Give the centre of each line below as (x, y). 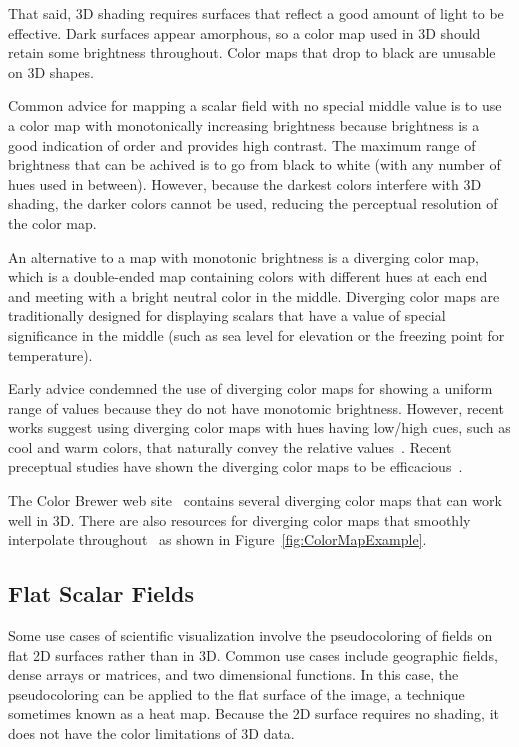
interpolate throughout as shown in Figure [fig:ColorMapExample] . (217, 539)
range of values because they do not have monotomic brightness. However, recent (256, 407)
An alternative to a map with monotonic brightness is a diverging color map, (243, 256)
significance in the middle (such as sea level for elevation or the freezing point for (256, 334)
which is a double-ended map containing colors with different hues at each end (248, 276)
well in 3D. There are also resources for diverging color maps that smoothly (239, 519)
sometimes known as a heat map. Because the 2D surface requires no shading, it (253, 713)
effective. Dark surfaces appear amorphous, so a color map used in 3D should (244, 32)
